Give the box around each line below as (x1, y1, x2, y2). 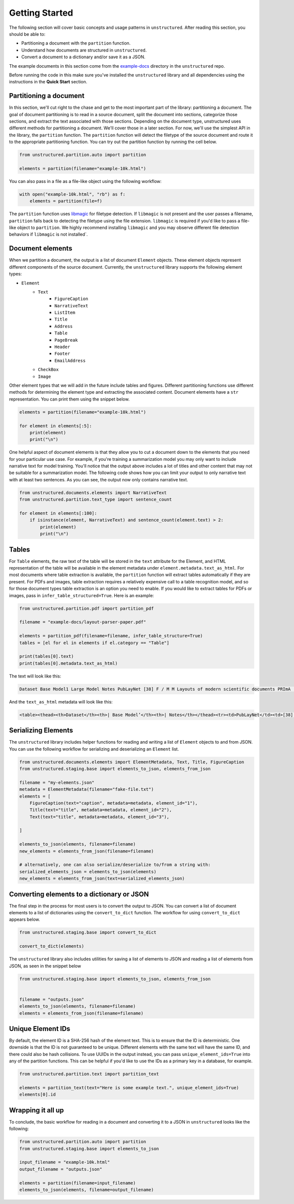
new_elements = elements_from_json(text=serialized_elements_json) (19, 876, 185, 881)
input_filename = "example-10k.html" (19, 1159, 110, 1165)
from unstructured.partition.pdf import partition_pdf (19, 605, 154, 611)
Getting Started (9, 7, 73, 18)
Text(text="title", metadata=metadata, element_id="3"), (29, 814, 170, 820)
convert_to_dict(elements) (19, 944, 84, 949)
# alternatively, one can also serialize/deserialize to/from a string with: (19, 862, 211, 868)
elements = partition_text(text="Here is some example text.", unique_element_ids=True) (19, 1085, 240, 1090)
